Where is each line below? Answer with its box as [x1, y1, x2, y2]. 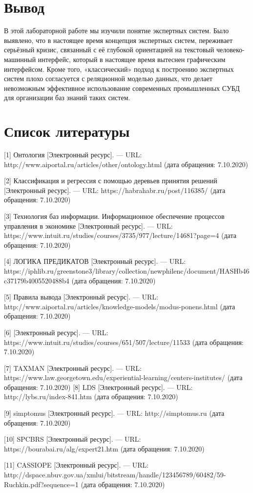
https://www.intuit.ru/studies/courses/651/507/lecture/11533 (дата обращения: [4, 337, 244, 347]
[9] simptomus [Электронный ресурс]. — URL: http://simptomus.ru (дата [4, 408, 225, 418]
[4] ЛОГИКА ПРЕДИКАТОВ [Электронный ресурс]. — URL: [4, 256, 186, 266]
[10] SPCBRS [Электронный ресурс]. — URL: [4, 434, 141, 444]
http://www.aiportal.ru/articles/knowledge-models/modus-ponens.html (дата [4, 301, 235, 311]
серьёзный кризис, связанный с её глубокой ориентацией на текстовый [4, 44, 214, 55]
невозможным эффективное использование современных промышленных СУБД [4, 83, 240, 93]
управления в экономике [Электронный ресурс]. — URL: [4, 220, 173, 231]
